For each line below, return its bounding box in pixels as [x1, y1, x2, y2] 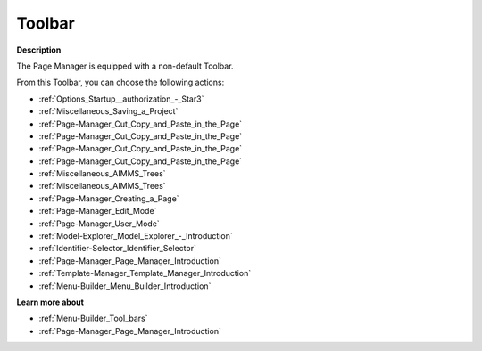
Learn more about [16, 297, 85, 307]
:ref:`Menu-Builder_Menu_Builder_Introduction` [38, 281, 212, 291]
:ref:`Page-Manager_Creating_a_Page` [38, 192, 179, 204]
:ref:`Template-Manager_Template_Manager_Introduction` [38, 268, 252, 279]
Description [16, 45, 62, 55]
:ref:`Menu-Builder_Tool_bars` [38, 313, 148, 324]
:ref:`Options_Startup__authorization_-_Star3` [38, 94, 204, 104]
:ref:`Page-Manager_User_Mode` [38, 218, 160, 229]
